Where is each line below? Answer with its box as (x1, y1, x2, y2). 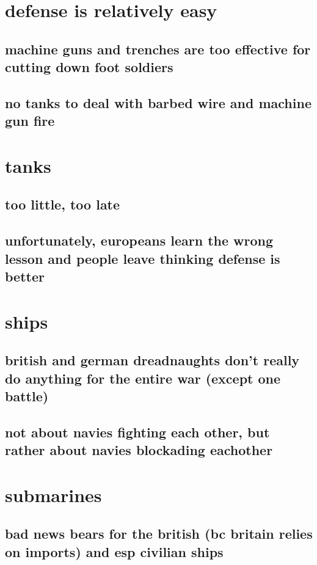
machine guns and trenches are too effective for (5, 39, 311, 58)
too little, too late (5, 195, 120, 214)
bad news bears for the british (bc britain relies (5, 524, 313, 543)
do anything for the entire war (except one (5, 368, 281, 387)
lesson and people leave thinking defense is (5, 249, 280, 268)
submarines (5, 482, 102, 507)
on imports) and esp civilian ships (5, 542, 224, 561)
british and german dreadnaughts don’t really (5, 351, 300, 370)
